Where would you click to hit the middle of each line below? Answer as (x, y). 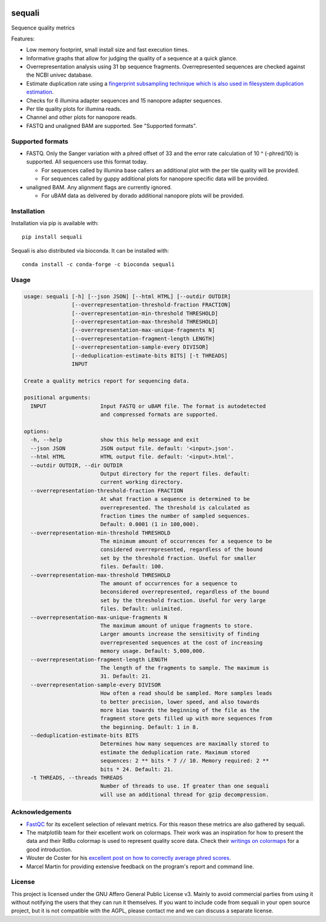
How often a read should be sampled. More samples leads (186, 693)
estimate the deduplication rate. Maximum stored (175, 752)
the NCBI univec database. (59, 75)
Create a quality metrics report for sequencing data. (107, 381)
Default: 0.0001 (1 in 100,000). (149, 524)
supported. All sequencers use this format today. (87, 162)
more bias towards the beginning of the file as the (180, 710)
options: (37, 432)
